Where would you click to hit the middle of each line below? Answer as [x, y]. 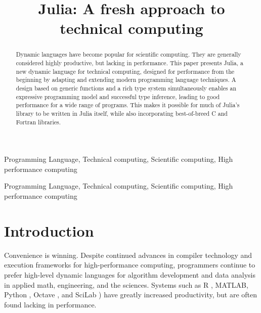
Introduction [49, 230]
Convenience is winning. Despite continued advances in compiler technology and [128, 255]
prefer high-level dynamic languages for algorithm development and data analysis [130, 274]
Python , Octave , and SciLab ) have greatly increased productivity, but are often [131, 295]
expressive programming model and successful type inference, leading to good [118, 96]
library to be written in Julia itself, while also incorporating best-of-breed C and [122, 113]
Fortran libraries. [38, 122]
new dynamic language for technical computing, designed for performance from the [125, 71]
